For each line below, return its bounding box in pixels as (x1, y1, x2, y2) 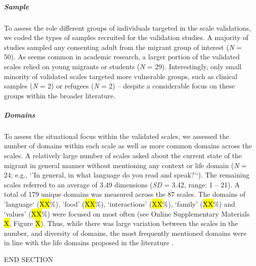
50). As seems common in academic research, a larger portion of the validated (4, 51, 240, 62)
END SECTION (4, 254, 53, 264)
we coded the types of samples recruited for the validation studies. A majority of (4, 32, 249, 43)
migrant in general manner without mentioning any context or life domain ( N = (4, 160, 247, 170)
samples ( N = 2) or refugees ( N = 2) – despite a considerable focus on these (4, 81, 235, 91)
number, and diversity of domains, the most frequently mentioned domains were (4, 227, 247, 238)
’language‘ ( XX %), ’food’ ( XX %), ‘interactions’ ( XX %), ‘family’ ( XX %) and (4, 199, 235, 209)
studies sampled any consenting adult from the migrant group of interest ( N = (4, 42, 242, 52)
